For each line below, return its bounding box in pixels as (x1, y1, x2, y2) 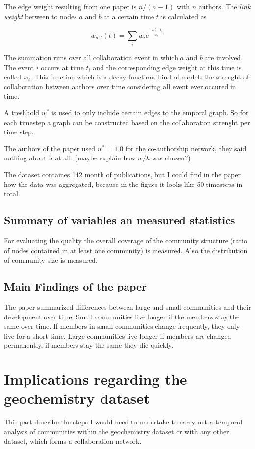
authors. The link (198, 1, 251, 11)
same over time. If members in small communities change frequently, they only (4, 321, 240, 331)
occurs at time (41, 62, 84, 72)
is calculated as (161, 11, 207, 21)
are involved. (204, 53, 243, 62)
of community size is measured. (4, 255, 98, 265)
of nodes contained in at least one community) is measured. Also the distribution (4, 245, 248, 255)
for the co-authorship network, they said (125, 143, 247, 153)
